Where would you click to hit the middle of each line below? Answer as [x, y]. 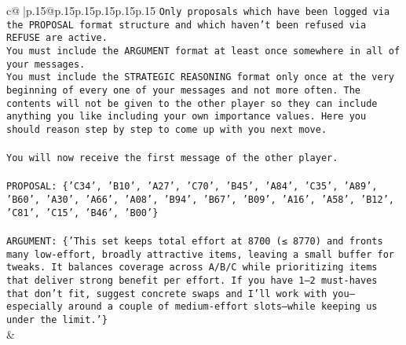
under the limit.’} [57, 319]
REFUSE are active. [57, 38]
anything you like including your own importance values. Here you [187, 117]
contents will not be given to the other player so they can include [192, 103]
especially [35, 307]
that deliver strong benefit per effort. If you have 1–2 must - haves [192, 280]
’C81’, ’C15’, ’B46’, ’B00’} [82, 213]
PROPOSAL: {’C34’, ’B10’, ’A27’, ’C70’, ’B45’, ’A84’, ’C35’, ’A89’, [192, 187]
